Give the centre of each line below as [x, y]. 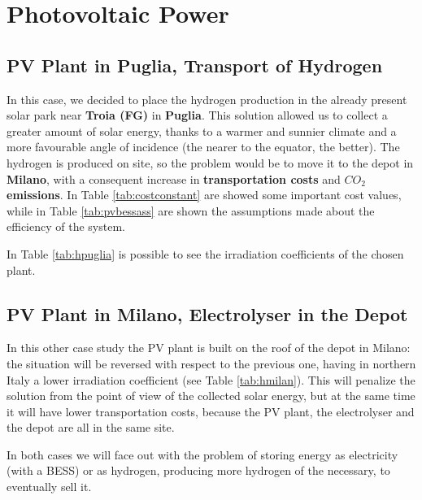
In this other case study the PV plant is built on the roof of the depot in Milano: [209, 348]
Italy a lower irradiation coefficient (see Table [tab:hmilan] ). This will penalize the [211, 379]
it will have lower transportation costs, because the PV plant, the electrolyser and [211, 411]
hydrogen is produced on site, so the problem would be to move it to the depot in [210, 162]
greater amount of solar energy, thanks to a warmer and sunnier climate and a [202, 130]
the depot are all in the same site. [91, 427]
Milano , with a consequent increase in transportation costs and [174, 178]
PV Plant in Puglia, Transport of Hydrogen [195, 65]
